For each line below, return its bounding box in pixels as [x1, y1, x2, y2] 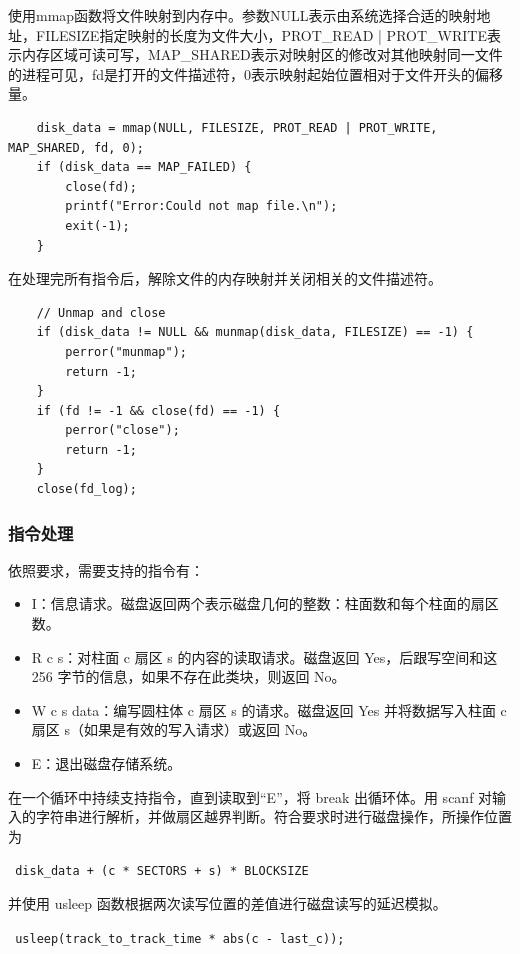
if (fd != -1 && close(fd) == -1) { [36, 403, 281, 418]
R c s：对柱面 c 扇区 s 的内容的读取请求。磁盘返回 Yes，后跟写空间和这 [31, 646, 498, 667]
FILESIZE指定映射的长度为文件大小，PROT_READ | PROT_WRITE [35, 24, 487, 45]
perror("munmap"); [65, 344, 187, 359]
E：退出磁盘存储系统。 [31, 753, 182, 774]
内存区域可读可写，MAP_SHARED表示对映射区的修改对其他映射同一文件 [21, 44, 503, 65]
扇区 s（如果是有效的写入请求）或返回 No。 [31, 719, 317, 740]
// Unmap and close [36, 305, 166, 320]
